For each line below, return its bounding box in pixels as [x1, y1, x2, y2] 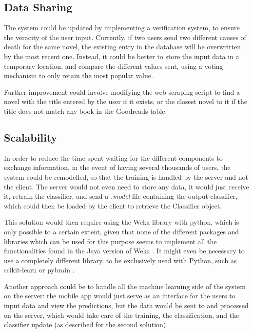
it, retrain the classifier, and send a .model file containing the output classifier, [4, 191, 237, 201]
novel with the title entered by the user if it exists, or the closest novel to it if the [4, 96, 248, 106]
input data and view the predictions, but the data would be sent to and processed [4, 300, 249, 311]
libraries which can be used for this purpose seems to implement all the [4, 236, 217, 246]
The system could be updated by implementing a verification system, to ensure [4, 22, 240, 33]
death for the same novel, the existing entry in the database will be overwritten [4, 42, 241, 52]
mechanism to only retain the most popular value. [4, 70, 153, 81]
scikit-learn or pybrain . [4, 265, 75, 275]
